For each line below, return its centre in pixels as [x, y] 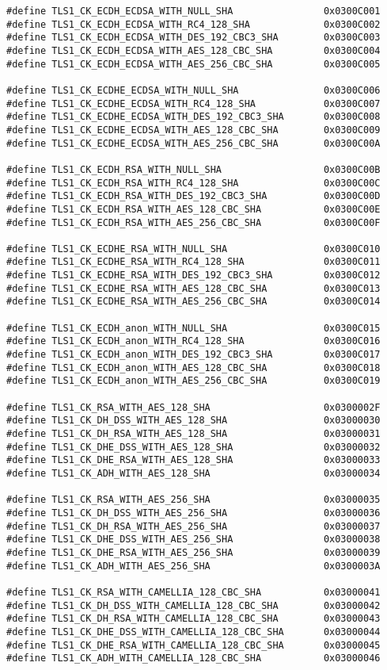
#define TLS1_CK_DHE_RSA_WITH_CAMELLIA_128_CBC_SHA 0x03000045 [193, 645]
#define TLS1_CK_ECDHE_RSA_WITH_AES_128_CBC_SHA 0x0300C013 [193, 288]
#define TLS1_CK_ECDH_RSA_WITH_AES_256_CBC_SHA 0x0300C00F [193, 222]
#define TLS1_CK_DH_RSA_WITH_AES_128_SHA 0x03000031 [193, 434]
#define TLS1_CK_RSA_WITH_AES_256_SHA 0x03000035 [193, 500]
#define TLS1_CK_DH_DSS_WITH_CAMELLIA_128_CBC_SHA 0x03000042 [193, 605]
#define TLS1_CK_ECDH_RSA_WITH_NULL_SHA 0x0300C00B [193, 169]
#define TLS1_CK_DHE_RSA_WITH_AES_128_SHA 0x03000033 [193, 460]
